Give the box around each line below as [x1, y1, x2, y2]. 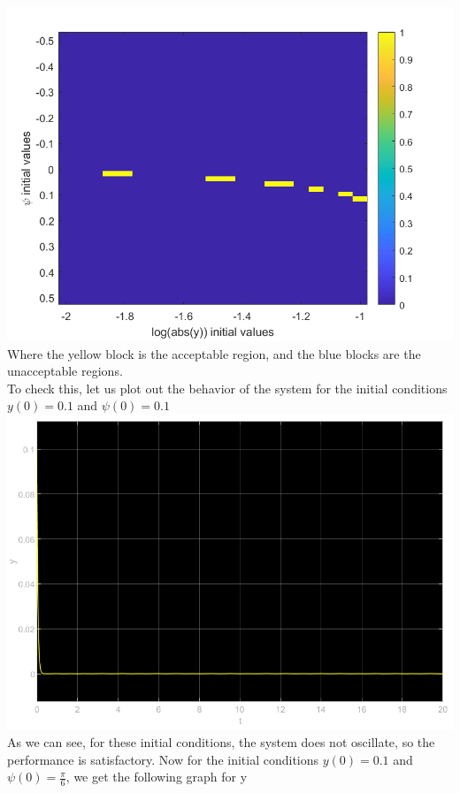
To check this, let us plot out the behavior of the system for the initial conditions [7, 378, 448, 397]
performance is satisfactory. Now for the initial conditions [7, 750, 319, 768]
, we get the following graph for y [65, 767, 248, 786]
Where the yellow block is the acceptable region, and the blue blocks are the [7, 344, 421, 362]
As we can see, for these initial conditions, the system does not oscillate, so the [7, 732, 435, 751]
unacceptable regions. [7, 362, 123, 380]
